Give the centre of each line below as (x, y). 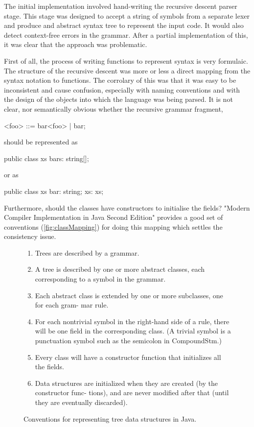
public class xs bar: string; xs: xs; (54, 191)
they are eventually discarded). (81, 402)
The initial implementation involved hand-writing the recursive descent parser (121, 6)
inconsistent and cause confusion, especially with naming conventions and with (122, 89)
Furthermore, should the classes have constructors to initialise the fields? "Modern (127, 207)
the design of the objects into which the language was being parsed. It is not (118, 99)
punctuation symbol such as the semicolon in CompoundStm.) (128, 341)
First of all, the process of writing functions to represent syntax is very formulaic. (126, 60)
